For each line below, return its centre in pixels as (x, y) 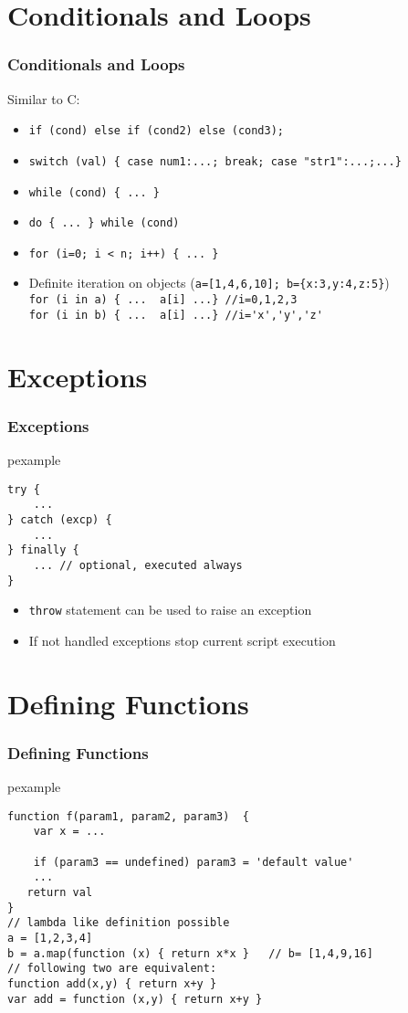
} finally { (43, 550)
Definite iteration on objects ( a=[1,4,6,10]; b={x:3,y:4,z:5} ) (209, 283)
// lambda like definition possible (119, 923)
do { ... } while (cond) (104, 223)
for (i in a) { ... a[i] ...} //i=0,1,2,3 (163, 300)
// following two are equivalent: (112, 969)
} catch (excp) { (60, 519)
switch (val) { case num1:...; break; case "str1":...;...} (215, 161)
